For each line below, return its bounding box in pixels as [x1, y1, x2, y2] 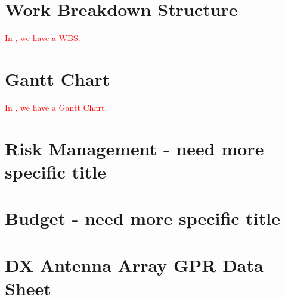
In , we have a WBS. [5, 32, 80, 44]
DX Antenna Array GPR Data [5, 252, 264, 277]
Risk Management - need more [5, 136, 264, 160]
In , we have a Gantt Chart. [5, 101, 107, 113]
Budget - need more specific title [5, 206, 281, 230]
